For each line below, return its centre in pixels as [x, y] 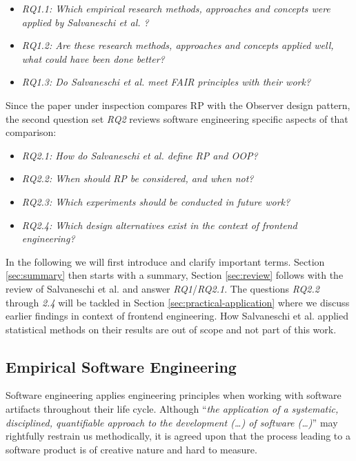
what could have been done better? [93, 58]
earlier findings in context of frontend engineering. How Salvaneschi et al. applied [177, 316]
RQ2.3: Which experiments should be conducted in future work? [156, 201]
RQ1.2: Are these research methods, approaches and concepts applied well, [178, 45]
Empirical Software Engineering [121, 366]
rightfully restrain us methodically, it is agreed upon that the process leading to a [178, 436]
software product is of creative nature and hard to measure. [131, 449]
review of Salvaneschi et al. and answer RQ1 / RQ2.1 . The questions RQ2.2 [162, 288]
